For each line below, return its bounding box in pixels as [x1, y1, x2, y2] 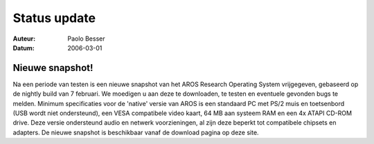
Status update [12, 10, 96, 25]
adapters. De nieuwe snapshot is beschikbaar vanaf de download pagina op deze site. [12, 128, 259, 136]
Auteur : [12, 34, 36, 43]
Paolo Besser [67, 34, 105, 43]
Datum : [12, 43, 35, 52]
